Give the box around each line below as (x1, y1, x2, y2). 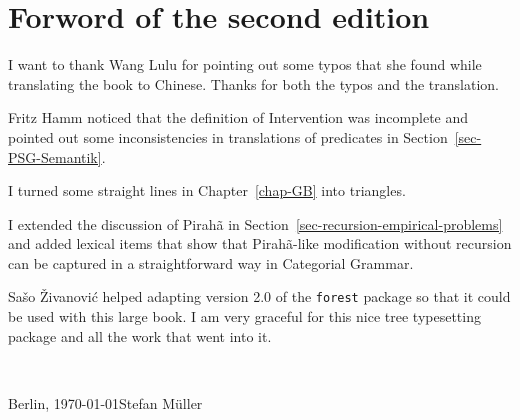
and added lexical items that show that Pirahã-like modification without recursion (8, 233, 512, 254)
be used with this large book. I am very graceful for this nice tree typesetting (8, 306, 481, 327)
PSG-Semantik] (8, 146, 102, 167)
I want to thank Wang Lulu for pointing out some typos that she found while (8, 54, 482, 75)
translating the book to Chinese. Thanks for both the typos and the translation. (8, 73, 499, 94)
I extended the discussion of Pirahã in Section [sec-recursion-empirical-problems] (8, 213, 503, 234)
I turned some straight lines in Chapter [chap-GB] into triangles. (8, 180, 406, 201)
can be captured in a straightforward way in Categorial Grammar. (8, 252, 414, 273)
